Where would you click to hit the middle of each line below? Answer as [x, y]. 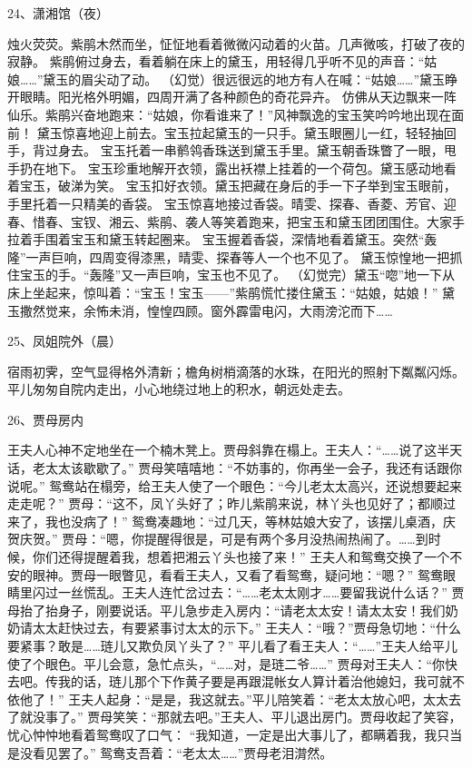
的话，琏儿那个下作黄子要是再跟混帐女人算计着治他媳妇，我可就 [261, 681]
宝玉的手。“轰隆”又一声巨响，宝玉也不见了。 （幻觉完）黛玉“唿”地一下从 [237, 275]
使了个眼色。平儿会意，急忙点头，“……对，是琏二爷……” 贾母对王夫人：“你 [226, 663]
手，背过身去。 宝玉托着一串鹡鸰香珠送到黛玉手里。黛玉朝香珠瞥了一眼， [226, 150]
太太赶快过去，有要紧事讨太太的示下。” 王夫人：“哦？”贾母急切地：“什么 [247, 628]
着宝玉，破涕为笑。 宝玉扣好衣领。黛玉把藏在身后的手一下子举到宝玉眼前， [232, 186]
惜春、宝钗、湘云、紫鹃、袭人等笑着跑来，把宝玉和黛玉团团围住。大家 [242, 221]
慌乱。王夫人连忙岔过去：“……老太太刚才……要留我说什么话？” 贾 [274, 592]
